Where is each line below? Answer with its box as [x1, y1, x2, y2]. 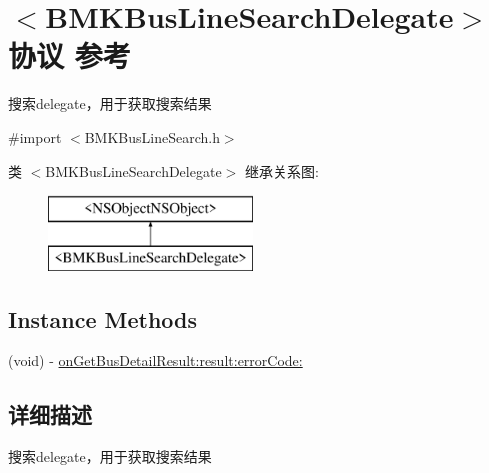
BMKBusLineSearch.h [84, 126, 220, 147]
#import [8, 126, 62, 147]
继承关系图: [244, 160, 319, 181]
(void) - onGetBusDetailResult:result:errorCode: [8, 350, 303, 371]
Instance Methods [8, 303, 197, 334]
